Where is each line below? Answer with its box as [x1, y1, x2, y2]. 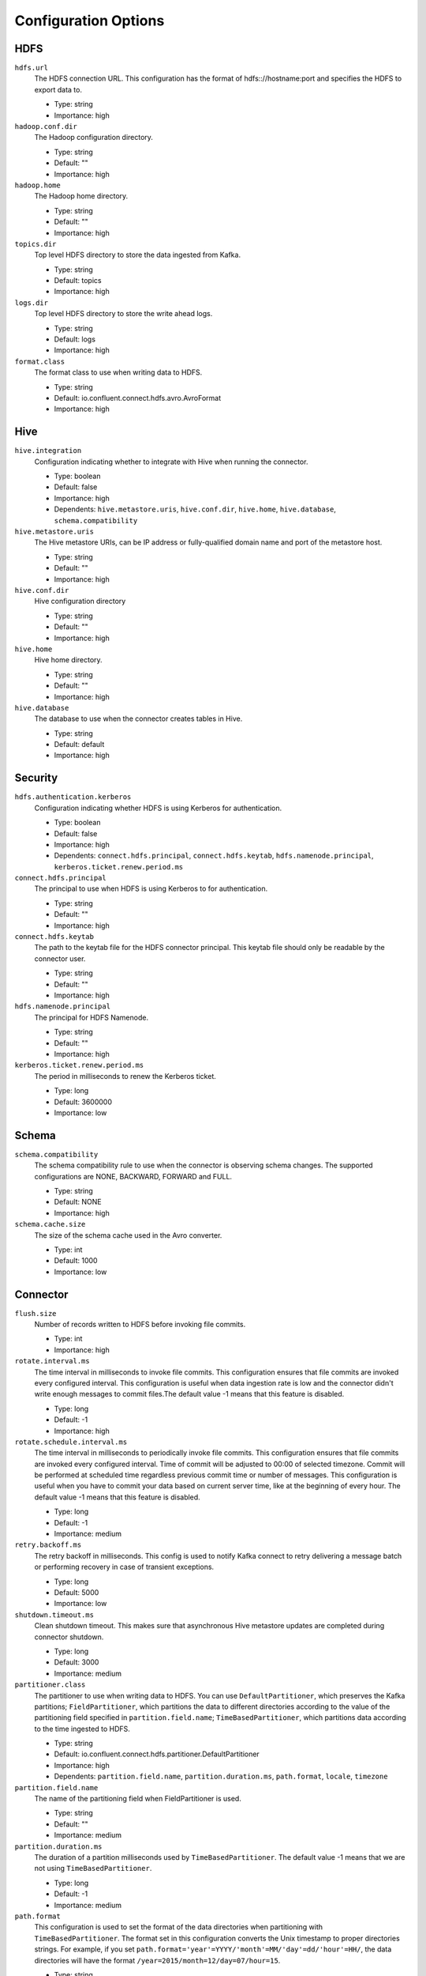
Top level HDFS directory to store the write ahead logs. [34, 309, 213, 319]
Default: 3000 [54, 1657, 99, 1667]
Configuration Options [14, 12, 165, 29]
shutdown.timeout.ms [14, 1610, 95, 1620]
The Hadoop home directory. [34, 191, 129, 201]
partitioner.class [14, 1680, 86, 1689]
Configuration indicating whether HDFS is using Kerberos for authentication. [34, 803, 282, 813]
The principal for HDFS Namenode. [34, 1013, 149, 1022]
